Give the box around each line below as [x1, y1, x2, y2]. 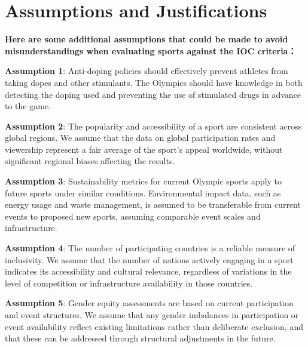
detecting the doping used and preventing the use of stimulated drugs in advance [5, 88, 301, 100]
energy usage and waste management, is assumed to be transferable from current [5, 198, 301, 211]
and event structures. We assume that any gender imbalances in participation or [5, 309, 299, 321]
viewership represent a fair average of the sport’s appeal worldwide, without [5, 143, 283, 155]
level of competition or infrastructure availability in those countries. [5, 276, 253, 289]
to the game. [5, 100, 51, 112]
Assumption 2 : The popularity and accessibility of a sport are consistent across [5, 119, 302, 132]
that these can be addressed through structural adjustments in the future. [5, 332, 276, 344]
